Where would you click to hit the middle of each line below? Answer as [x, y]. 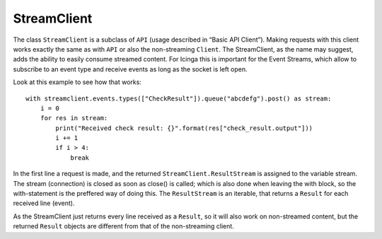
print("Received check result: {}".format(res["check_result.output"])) [184, 128]
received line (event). [44, 203]
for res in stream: [74, 118]
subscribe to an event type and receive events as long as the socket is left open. [130, 69]
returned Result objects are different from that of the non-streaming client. [124, 226]
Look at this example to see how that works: [77, 82]
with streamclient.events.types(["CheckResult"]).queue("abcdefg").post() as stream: [179, 98]
